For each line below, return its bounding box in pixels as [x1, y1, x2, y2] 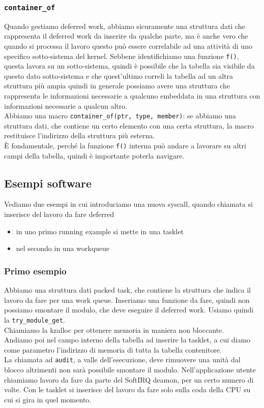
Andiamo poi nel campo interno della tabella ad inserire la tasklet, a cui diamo [4, 334, 251, 345]
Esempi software [4, 175, 92, 191]
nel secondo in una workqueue [16, 243, 110, 254]
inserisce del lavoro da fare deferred [4, 209, 114, 219]
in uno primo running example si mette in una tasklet [16, 226, 184, 236]
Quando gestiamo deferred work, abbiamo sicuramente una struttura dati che [4, 20, 245, 31]
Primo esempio [4, 264, 67, 277]
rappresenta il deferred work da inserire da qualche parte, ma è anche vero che [4, 30, 248, 41]
